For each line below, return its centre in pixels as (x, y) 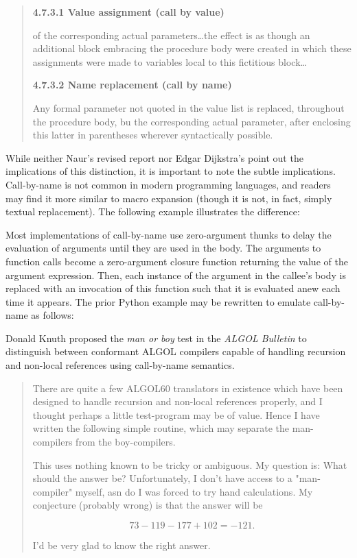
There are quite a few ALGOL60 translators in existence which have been (188, 388)
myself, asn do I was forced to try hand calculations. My (194, 491)
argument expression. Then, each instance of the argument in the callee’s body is (176, 275)
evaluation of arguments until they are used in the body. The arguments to (163, 248)
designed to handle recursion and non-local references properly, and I (177, 401)
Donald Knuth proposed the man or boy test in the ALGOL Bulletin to (156, 338)
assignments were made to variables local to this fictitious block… (170, 61)
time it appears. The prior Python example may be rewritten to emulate (158, 301)
